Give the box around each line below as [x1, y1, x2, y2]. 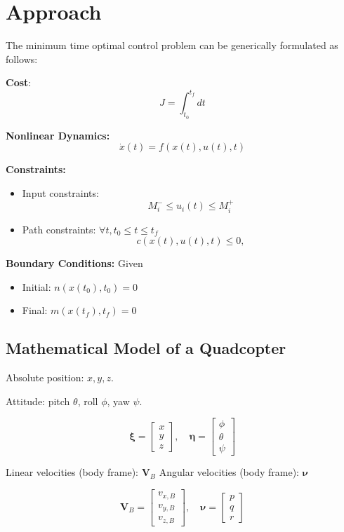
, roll [77, 393, 98, 408]
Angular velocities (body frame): [159, 465, 299, 479]
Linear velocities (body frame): [6, 465, 138, 479]
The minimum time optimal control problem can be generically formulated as [6, 38, 338, 53]
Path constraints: [22, 221, 96, 236]
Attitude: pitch [6, 393, 70, 408]
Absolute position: [6, 370, 84, 385]
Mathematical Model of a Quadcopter [6, 337, 286, 359]
